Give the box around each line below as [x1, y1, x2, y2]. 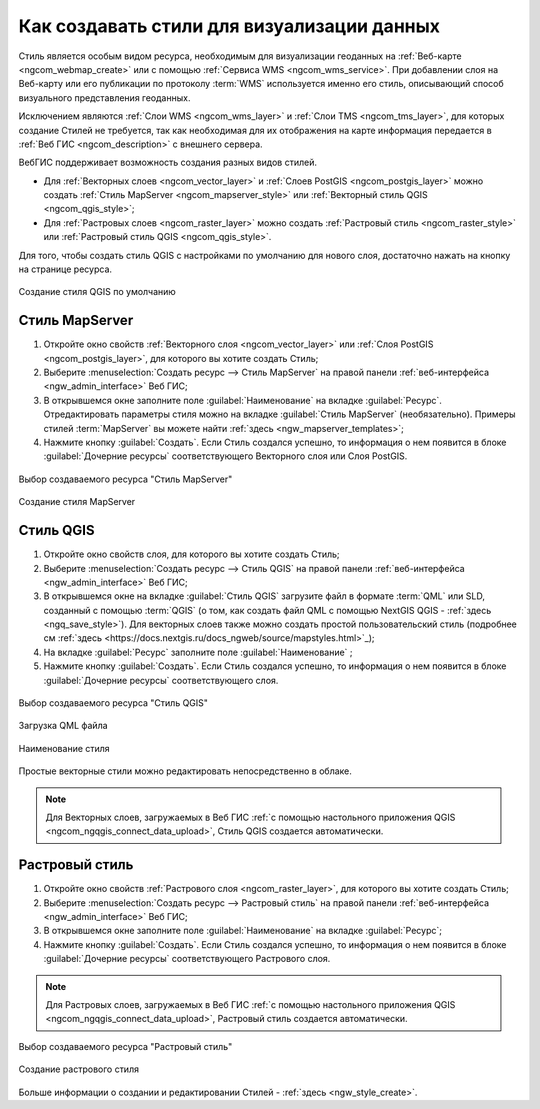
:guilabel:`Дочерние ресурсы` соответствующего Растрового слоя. [43, 953, 331, 965]
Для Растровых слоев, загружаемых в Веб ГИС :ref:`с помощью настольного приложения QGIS [45, 999, 456, 1011]
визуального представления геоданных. [18, 91, 191, 104]
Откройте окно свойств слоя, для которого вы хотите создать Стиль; [43, 548, 340, 560]
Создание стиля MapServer [18, 496, 136, 508]
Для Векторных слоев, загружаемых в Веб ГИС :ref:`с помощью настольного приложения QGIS [45, 811, 456, 823]
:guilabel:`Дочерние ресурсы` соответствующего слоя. [43, 674, 279, 686]
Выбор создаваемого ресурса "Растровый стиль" [18, 1040, 233, 1052]
